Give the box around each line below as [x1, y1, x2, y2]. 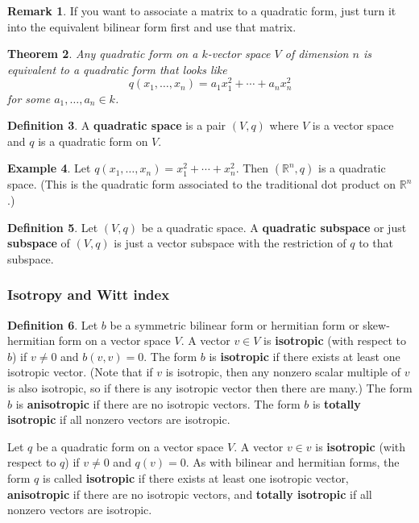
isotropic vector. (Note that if [7, 363, 153, 380]
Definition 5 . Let [7, 218, 98, 235]
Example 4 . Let [7, 160, 91, 176]
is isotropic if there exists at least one [209, 347, 400, 364]
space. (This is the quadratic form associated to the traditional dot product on [7, 176, 396, 193]
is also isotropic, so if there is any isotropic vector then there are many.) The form [7, 379, 413, 396]
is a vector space [312, 117, 394, 134]
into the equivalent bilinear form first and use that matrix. [7, 18, 297, 35]
